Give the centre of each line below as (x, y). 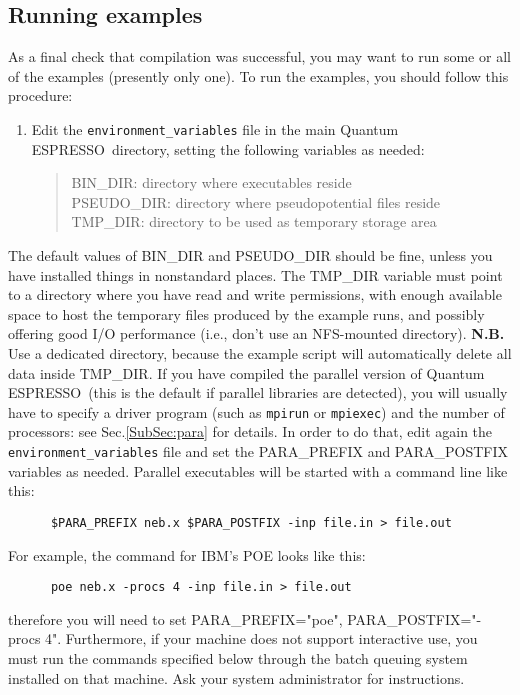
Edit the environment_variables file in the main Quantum (215, 128)
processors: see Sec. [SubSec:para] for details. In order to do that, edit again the (250, 431)
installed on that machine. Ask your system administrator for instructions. (236, 677)
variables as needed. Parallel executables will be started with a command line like (258, 470)
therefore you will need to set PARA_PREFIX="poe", (175, 618)
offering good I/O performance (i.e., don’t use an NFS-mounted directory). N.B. (256, 333)
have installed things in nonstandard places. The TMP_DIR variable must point (255, 274)
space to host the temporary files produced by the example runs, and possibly (246, 313)
